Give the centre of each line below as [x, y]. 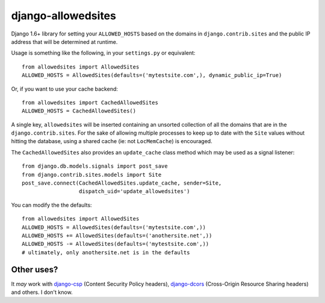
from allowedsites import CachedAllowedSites [90, 103]
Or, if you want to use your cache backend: [65, 89]
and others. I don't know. [42, 292]
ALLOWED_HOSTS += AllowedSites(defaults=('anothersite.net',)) [117, 235]
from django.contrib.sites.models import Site [92, 175]
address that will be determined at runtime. [64, 41]
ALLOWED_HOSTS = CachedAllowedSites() [79, 111]
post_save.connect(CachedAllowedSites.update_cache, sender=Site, [122, 183]
